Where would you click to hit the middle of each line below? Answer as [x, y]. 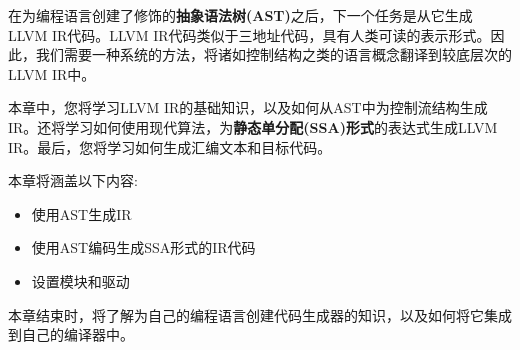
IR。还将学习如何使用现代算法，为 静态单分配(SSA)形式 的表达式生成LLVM [253, 126]
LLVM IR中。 [52, 73]
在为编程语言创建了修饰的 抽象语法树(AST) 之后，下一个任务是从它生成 [240, 15]
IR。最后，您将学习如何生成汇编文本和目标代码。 [170, 146]
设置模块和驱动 [80, 280]
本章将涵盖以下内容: [73, 180]
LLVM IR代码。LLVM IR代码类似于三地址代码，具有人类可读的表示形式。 [249, 34]
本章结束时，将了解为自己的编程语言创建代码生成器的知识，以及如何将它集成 [260, 314]
